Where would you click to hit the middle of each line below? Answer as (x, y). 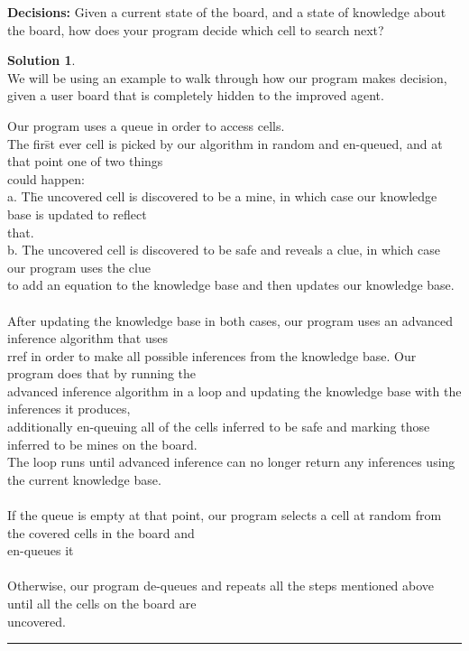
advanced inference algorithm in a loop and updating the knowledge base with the (234, 391)
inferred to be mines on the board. (102, 444)
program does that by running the (102, 373)
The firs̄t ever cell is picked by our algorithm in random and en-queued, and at (225, 143)
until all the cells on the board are (102, 603)
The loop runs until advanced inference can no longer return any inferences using (231, 462)
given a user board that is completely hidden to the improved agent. (196, 95)
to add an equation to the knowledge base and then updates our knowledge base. (231, 285)
